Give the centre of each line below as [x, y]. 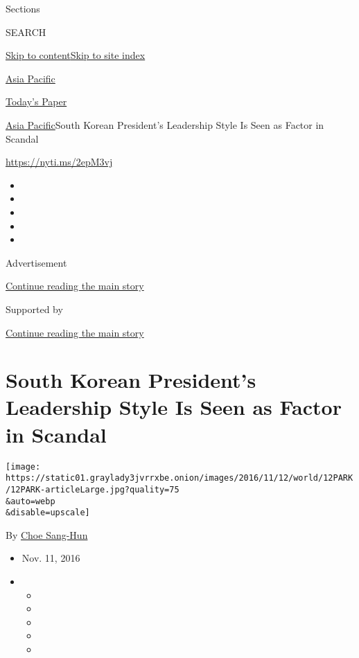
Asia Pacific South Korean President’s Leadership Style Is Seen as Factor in [165, 124]
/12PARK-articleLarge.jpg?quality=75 [93, 489]
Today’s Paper [36, 101]
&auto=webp [30, 501]
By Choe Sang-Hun [47, 534]
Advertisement [36, 262]
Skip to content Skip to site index [76, 55]
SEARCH [26, 32]
